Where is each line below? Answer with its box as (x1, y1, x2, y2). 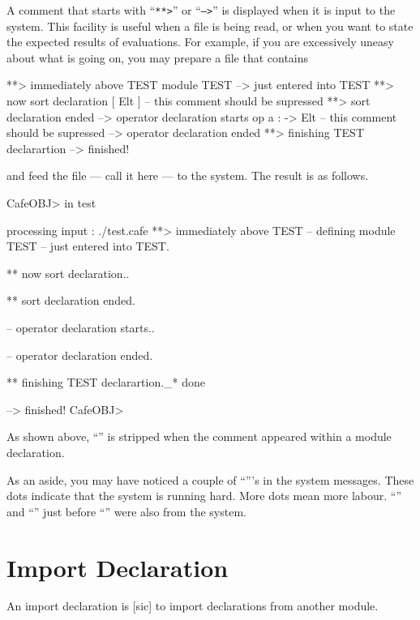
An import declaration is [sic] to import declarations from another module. (6, 597, 379, 614)
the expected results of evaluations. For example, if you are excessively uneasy (6, 33, 394, 50)
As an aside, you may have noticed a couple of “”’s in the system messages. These (6, 471, 414, 488)
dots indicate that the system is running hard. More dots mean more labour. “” (6, 487, 402, 504)
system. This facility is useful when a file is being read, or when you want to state (6, 17, 414, 34)
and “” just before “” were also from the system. (6, 502, 246, 520)
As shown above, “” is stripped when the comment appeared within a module (6, 428, 392, 445)
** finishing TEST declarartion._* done (6, 374, 205, 391)
